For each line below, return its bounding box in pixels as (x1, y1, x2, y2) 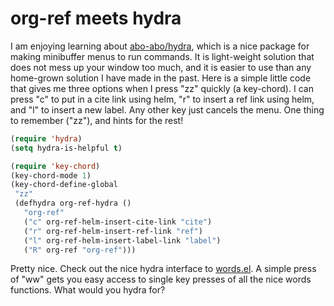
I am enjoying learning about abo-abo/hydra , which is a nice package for (10, 40, 310, 52)
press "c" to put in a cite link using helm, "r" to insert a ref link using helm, (10, 93, 315, 105)
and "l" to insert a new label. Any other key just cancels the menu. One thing (10, 103, 325, 116)
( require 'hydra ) (10, 133, 83, 144)
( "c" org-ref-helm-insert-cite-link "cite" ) (23, 217, 213, 227)
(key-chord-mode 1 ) (10, 170, 92, 181)
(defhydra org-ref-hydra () (14, 198, 132, 209)
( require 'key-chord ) (10, 161, 101, 171)
